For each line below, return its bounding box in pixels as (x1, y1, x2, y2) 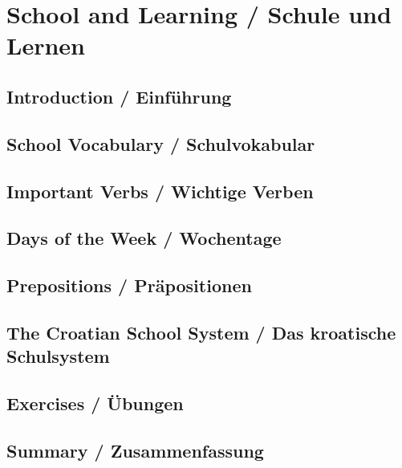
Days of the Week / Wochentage (6, 226, 282, 250)
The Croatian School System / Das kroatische (6, 319, 396, 344)
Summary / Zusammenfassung (6, 437, 264, 462)
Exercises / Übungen (6, 391, 184, 416)
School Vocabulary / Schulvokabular (6, 131, 315, 156)
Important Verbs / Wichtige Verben (6, 178, 314, 203)
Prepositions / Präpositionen (6, 273, 252, 298)
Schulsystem (6, 344, 110, 368)
